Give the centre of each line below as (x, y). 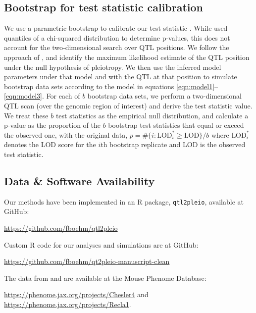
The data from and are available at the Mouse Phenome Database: (105, 278)
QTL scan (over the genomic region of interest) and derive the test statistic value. (128, 105)
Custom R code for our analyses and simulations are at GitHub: (101, 244)
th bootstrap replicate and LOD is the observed (173, 144)
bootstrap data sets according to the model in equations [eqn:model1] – (111, 86)
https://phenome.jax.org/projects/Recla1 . (68, 304)
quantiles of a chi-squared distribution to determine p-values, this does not (117, 37)
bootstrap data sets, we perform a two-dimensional (164, 96)
